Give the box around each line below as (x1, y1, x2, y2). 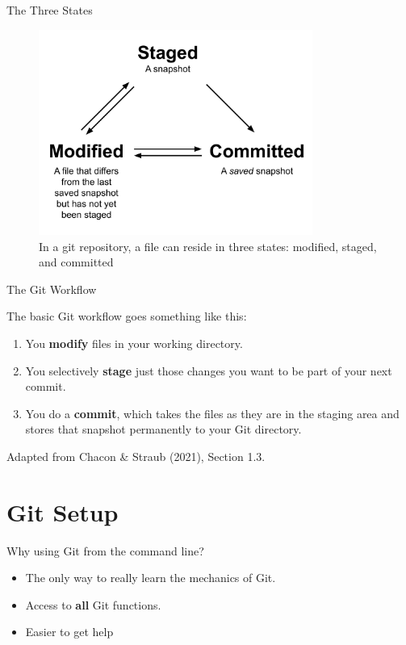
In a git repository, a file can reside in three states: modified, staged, (39, 237, 377, 254)
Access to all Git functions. (25, 596, 161, 613)
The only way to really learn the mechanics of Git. (25, 569, 276, 586)
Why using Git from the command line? (6, 542, 204, 559)
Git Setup (6, 495, 119, 528)
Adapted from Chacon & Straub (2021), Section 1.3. (6, 447, 266, 464)
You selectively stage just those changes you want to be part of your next (25, 362, 392, 379)
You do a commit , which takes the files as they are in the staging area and (25, 404, 400, 421)
